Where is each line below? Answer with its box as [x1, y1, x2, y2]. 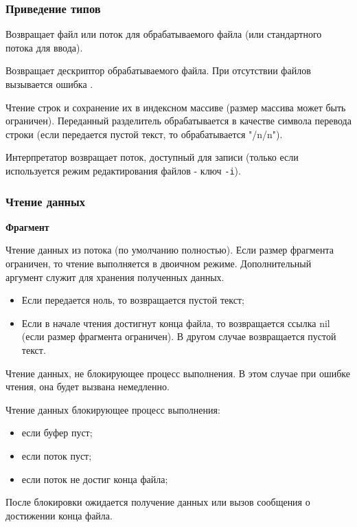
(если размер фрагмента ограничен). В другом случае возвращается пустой [21, 329, 336, 344]
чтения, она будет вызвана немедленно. [5, 379, 170, 394]
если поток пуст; [21, 448, 92, 462]
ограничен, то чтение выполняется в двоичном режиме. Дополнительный [5, 256, 312, 271]
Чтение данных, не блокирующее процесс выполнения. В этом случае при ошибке [5, 366, 351, 380]
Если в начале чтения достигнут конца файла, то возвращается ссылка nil [21, 315, 330, 330]
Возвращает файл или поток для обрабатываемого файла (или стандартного [5, 27, 322, 41]
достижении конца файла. [5, 508, 113, 522]
